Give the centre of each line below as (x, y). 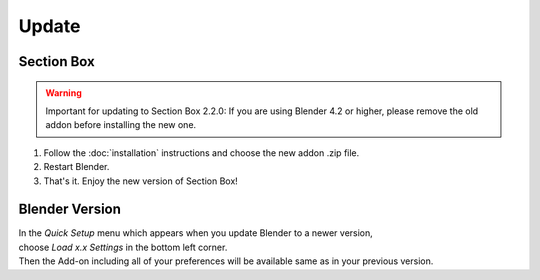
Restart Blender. (76, 167)
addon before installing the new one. (121, 125)
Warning (63, 92)
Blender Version (70, 209)
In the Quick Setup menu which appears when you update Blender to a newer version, (196, 233)
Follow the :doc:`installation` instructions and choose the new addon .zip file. (201, 152)
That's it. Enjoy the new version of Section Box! (141, 181)
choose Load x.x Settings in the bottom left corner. (123, 247)
